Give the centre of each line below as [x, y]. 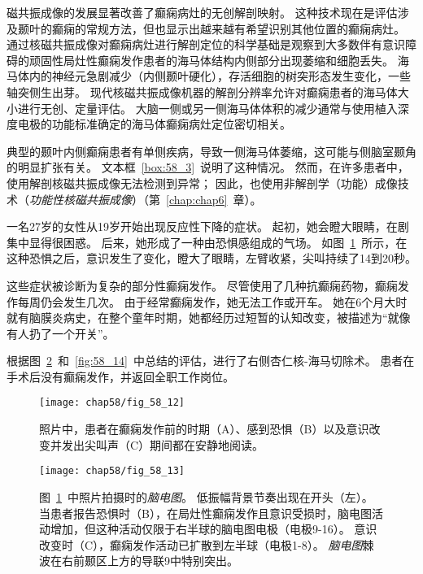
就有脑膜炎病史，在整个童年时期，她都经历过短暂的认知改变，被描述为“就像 [209, 317]
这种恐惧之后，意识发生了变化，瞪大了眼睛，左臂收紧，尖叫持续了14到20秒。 [211, 258]
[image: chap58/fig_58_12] [112, 403]
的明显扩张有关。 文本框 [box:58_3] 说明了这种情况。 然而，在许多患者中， [208, 167]
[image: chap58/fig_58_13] [112, 471]
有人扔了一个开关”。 [61, 333]
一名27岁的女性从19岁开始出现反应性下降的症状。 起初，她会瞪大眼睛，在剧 [208, 226]
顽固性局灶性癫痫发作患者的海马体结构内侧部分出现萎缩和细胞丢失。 [211, 60]
